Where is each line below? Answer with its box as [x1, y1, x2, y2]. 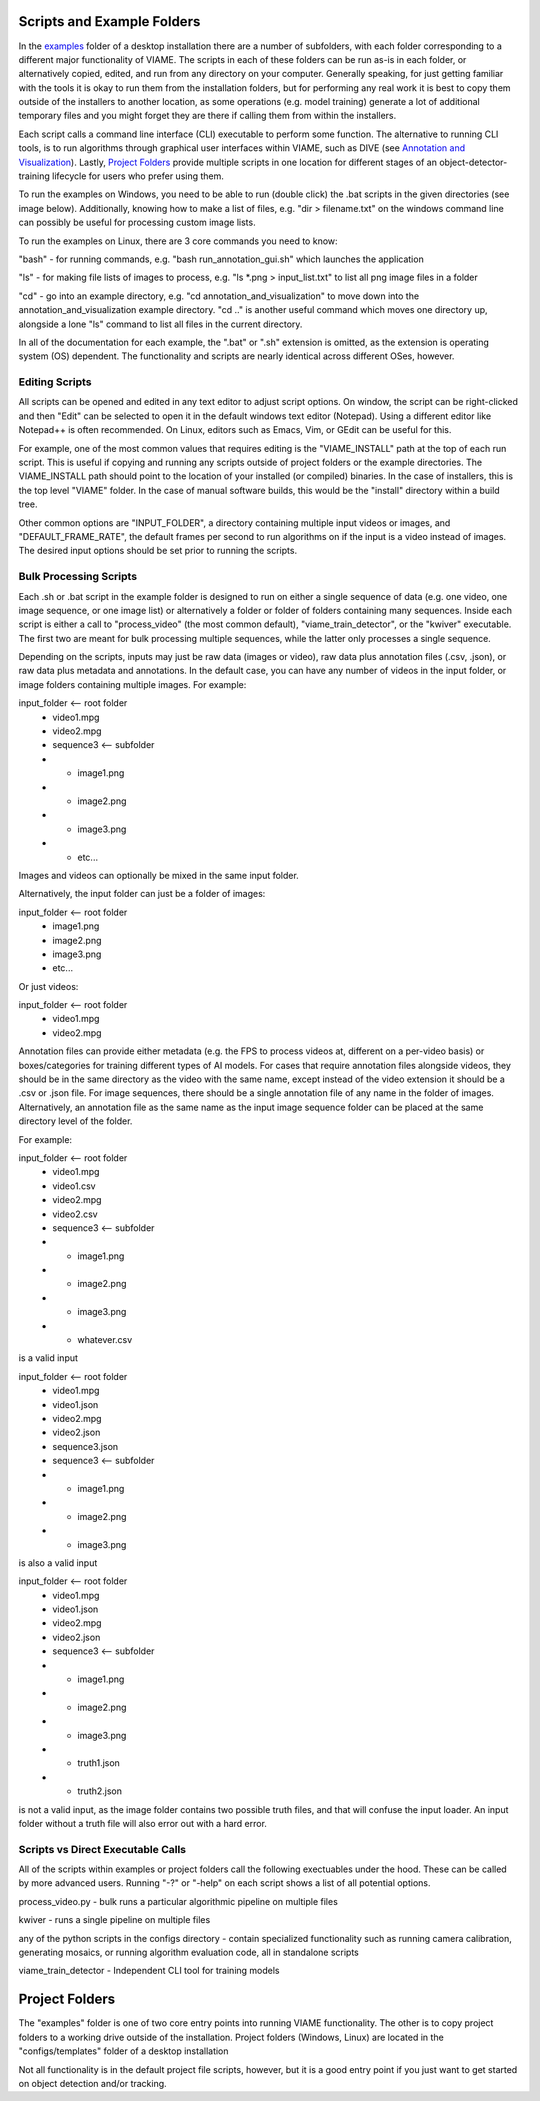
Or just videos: [18, 980, 79, 992]
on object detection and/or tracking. [18, 2077, 167, 2089]
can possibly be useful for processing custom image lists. [18, 216, 256, 229]
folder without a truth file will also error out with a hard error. [18, 1817, 267, 1829]
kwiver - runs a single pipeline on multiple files [18, 1914, 211, 1926]
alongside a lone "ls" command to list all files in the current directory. [18, 318, 303, 330]
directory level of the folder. [18, 1115, 133, 1127]
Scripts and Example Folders [18, 13, 201, 30]
